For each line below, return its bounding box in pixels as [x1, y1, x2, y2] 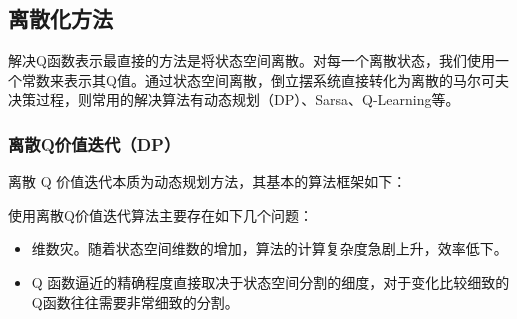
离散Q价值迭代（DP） [8, 131, 181, 156]
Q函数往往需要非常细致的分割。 [31, 291, 239, 312]
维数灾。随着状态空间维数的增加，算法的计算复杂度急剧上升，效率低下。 [31, 238, 508, 259]
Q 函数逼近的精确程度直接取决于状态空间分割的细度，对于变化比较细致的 [31, 271, 510, 292]
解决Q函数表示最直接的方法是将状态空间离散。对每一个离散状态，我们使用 [8, 50, 495, 71]
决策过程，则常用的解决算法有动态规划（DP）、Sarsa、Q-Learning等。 [8, 89, 460, 110]
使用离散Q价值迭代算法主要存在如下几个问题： [8, 204, 313, 225]
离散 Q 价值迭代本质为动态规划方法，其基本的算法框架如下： [8, 171, 407, 192]
